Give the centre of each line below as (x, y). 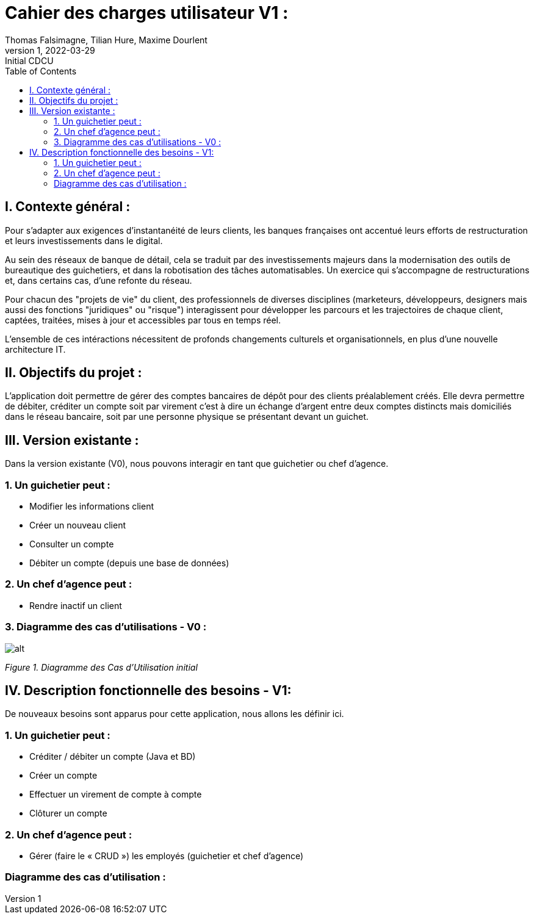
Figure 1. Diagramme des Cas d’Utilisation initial (101, 667)
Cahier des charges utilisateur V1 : (147, 13)
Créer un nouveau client (78, 525)
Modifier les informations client (92, 506)
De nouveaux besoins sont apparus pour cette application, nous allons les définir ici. (175, 714)
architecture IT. (35, 349)
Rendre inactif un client (76, 605)
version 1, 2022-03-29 (50, 50)
